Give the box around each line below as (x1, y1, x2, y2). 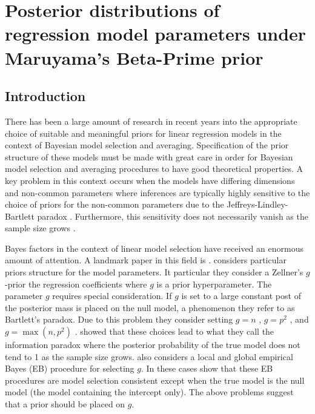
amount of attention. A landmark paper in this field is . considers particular (5, 254, 287, 266)
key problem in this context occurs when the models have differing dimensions (5, 174, 295, 186)
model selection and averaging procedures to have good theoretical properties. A (5, 162, 303, 175)
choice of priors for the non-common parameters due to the (5, 198, 224, 211)
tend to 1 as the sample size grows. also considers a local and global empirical (5, 350, 293, 363)
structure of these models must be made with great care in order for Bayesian (5, 150, 293, 163)
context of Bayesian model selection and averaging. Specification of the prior (5, 139, 289, 151)
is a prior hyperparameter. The (156, 277, 272, 290)
